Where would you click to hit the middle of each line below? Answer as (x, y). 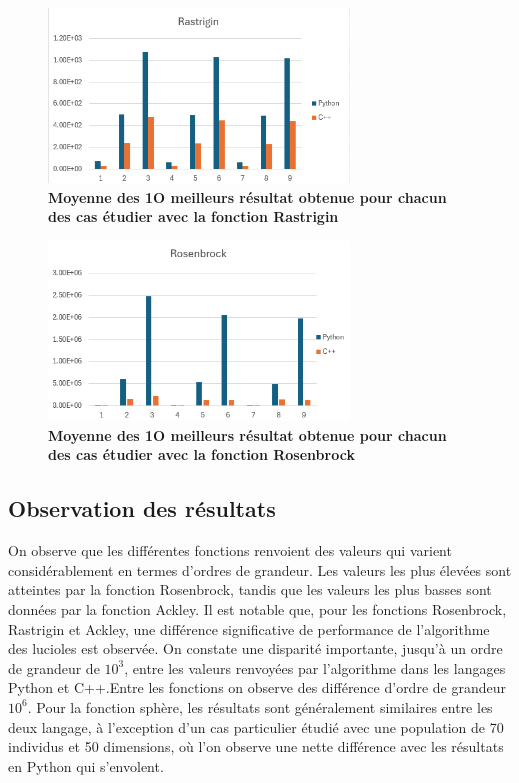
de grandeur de (54, 667)
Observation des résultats (142, 508)
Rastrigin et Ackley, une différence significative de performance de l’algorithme (249, 628)
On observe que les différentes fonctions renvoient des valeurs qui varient (230, 550)
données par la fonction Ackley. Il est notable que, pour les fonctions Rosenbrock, (257, 609)
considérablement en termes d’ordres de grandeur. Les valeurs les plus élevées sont (260, 569)
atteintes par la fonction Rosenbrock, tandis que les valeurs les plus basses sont (250, 589)
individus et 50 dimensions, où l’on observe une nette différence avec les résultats (256, 746)
